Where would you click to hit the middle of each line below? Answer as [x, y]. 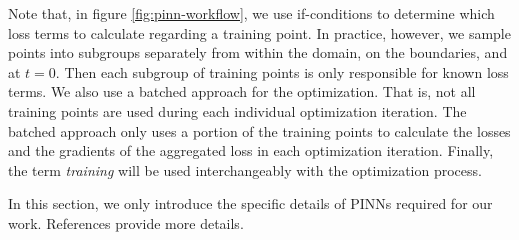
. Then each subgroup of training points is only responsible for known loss [282, 71]
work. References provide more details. [126, 222]
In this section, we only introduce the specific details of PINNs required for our [250, 203]
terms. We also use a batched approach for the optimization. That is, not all [242, 91]
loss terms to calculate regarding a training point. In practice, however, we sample [259, 32]
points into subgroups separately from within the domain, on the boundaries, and [258, 52]
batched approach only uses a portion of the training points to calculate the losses [259, 130]
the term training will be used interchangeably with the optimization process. [245, 169]
